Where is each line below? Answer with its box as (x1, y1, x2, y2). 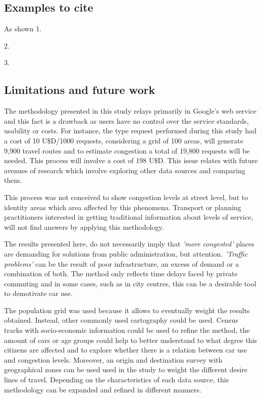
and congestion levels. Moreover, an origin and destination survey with (4, 354, 223, 365)
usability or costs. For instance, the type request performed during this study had (4, 125, 256, 136)
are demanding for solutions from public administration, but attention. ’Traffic (4, 248, 248, 259)
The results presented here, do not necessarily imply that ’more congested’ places (4, 238, 255, 249)
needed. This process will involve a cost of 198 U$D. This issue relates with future (4, 155, 258, 166)
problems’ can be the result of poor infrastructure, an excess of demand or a (4, 258, 239, 269)
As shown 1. (4, 23, 42, 34)
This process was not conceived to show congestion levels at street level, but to (4, 191, 248, 202)
